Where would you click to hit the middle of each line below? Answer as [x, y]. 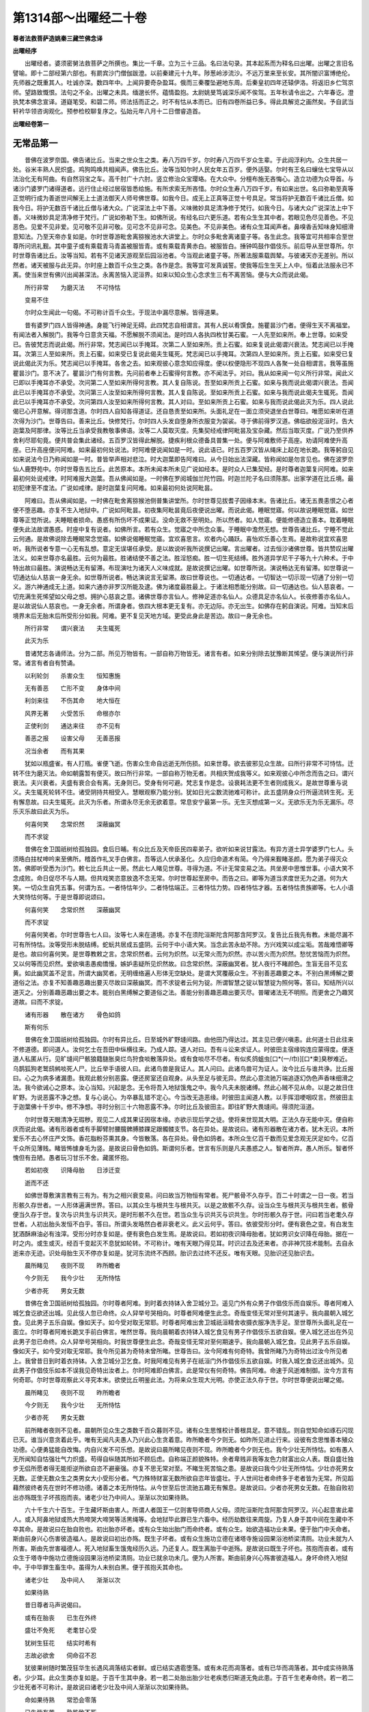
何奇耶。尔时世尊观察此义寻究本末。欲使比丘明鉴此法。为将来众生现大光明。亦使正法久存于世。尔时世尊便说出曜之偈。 [180, 1380]
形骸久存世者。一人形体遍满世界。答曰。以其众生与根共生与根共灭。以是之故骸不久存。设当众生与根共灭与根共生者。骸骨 [183, 1205]
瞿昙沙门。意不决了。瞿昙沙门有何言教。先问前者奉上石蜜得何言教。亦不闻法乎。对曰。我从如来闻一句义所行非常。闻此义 [183, 373]
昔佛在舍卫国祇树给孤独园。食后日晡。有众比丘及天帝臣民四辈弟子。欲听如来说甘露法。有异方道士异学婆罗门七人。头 [189, 849]
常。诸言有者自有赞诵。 [45, 663]
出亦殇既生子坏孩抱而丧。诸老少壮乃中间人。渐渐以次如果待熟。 [102, 1497]
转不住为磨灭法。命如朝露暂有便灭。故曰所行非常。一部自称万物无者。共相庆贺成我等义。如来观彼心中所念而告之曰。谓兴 [183, 773]
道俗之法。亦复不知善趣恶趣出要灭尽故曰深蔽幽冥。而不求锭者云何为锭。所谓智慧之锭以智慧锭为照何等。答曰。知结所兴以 [183, 983]
